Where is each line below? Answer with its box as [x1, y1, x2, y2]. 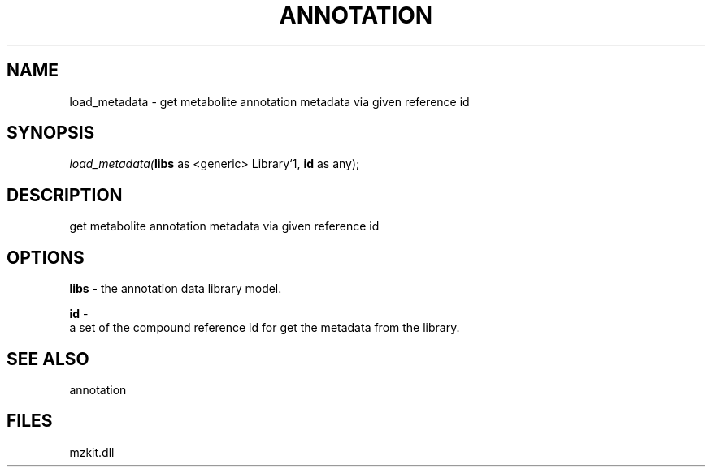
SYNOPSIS [7, 123, 95, 144]
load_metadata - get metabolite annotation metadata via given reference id [69, 94, 470, 109]
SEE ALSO [7, 348, 89, 369]
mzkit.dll [69, 445, 115, 459]
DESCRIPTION [7, 184, 123, 205]
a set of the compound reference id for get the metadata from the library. [69, 320, 460, 335]
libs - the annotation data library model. [69, 282, 282, 296]
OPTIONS [7, 247, 85, 268]
